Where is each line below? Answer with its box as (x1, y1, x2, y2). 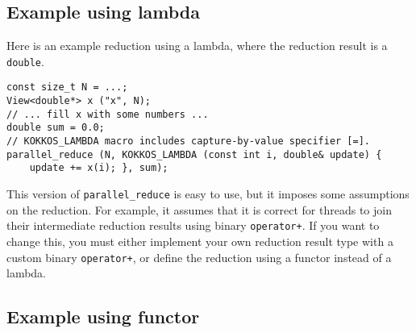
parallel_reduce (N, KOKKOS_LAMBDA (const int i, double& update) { (6, 148, 382, 160)
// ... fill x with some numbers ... (6, 108, 209, 120)
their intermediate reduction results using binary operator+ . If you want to (6, 217, 380, 234)
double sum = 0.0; (6, 122, 105, 134)
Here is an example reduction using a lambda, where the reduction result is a (6, 37, 388, 54)
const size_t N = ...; (6, 81, 128, 94)
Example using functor (6, 304, 200, 329)
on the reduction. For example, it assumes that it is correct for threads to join (6, 201, 392, 218)
